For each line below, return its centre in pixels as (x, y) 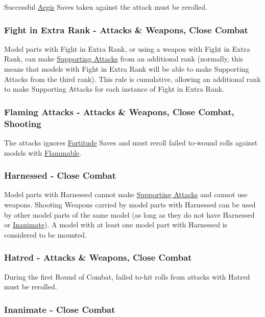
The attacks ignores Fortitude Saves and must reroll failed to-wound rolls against (131, 142)
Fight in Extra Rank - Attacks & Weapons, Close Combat (126, 29)
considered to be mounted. (45, 234)
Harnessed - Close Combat (60, 175)
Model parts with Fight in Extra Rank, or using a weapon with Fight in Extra (127, 48)
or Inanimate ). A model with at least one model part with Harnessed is (116, 225)
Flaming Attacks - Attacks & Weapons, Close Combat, (119, 111)
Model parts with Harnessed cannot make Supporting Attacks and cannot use (126, 194)
